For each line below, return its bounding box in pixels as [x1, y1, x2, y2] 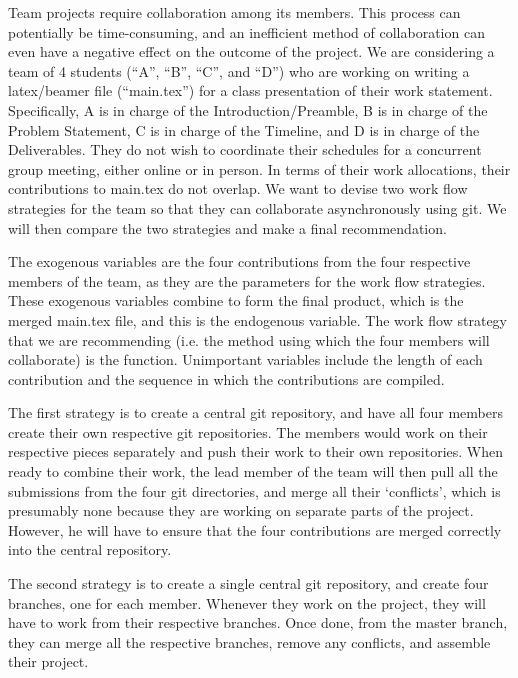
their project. [8, 651, 89, 672]
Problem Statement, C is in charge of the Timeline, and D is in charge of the [8, 119, 480, 140]
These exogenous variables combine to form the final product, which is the [8, 290, 464, 311]
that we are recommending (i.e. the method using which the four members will [8, 329, 490, 350]
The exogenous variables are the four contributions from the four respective [8, 251, 471, 272]
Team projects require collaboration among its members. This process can [8, 2, 461, 22]
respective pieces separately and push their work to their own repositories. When [8, 441, 503, 462]
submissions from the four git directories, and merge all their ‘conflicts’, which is [8, 480, 501, 501]
